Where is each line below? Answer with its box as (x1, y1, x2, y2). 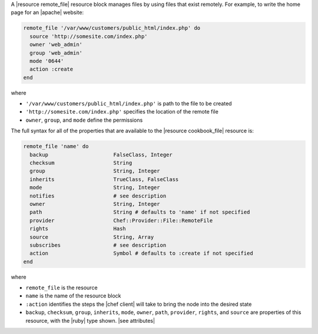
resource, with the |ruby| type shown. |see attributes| (25, 317, 155, 324)
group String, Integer (29, 168, 160, 175)
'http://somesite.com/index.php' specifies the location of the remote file (25, 108, 219, 115)
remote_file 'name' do (23, 143, 89, 150)
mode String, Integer (29, 184, 160, 191)
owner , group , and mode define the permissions (25, 116, 143, 123)
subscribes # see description (29, 242, 167, 248)
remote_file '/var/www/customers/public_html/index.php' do (23, 25, 201, 32)
